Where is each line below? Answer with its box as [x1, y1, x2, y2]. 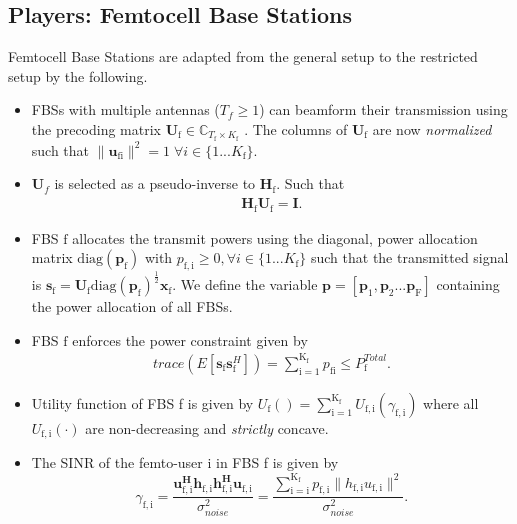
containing [436, 274, 500, 295]
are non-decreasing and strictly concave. [85, 417, 329, 438]
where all [423, 392, 479, 413]
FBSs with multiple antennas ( [31, 99, 220, 120]
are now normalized [372, 118, 492, 139]
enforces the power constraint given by [72, 329, 308, 350]
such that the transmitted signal [310, 247, 509, 268]
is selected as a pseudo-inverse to [54, 173, 256, 194]
